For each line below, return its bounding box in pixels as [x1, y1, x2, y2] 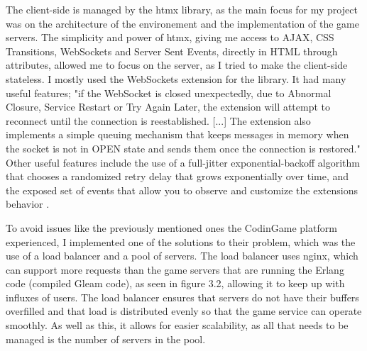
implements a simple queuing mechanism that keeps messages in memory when [6, 127, 349, 142]
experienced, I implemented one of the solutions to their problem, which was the [6, 234, 356, 249]
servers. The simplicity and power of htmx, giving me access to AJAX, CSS [6, 30, 334, 45]
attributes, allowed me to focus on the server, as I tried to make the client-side [6, 57, 348, 72]
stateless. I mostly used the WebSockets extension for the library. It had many [6, 71, 346, 86]
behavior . [6, 196, 50, 211]
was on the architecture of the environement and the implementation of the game [6, 16, 359, 30]
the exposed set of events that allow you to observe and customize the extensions [6, 182, 358, 197]
